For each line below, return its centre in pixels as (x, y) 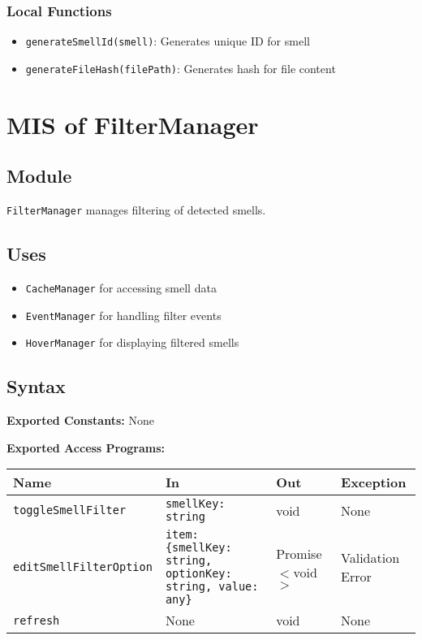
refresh (37, 620)
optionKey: (198, 574)
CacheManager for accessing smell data (121, 287)
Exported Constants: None (80, 420)
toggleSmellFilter (70, 510)
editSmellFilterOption (83, 567)
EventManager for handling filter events (123, 315)
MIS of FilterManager (133, 124)
